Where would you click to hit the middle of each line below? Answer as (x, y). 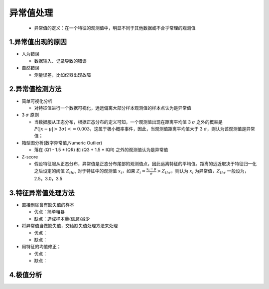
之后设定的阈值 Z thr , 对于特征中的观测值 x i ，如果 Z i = (90, 172)
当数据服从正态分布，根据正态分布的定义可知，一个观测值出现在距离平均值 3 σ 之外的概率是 (128, 122)
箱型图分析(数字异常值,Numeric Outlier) (62, 143)
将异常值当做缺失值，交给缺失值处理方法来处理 (70, 226)
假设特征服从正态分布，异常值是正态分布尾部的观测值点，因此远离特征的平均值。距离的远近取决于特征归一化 (145, 164)
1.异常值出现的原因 (38, 42)
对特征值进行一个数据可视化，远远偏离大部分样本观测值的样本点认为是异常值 (113, 108)
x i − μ (151, 169)
